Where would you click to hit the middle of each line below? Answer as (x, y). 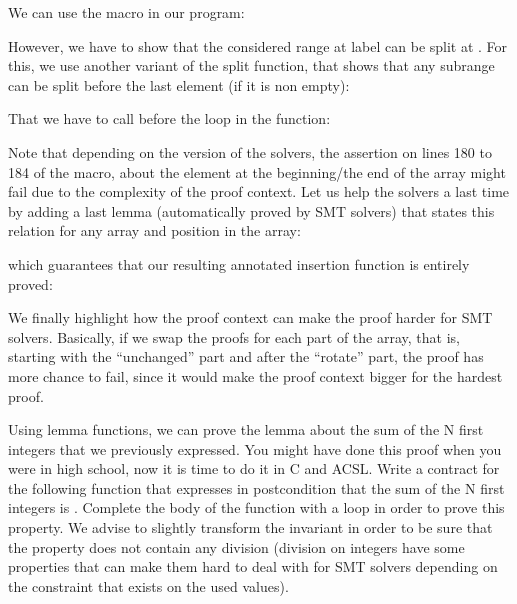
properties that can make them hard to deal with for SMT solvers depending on (253, 566)
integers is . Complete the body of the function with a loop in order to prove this (256, 507)
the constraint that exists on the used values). (148, 585)
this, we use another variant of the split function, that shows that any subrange (251, 65)
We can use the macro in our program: (126, 12)
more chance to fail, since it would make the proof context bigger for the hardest (255, 375)
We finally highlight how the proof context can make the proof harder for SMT (250, 317)
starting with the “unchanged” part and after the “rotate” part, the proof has (246, 356)
